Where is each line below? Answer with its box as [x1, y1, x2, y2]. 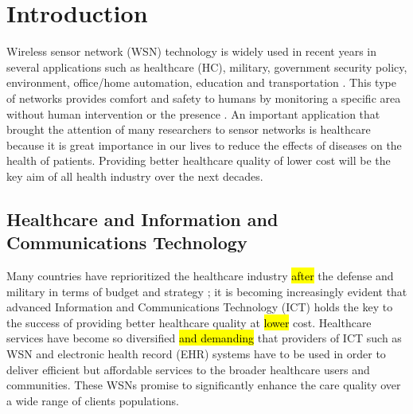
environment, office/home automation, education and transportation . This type [6, 74, 396, 91]
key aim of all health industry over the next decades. [6, 167, 263, 184]
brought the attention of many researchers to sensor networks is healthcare [6, 121, 371, 138]
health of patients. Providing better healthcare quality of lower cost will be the [6, 152, 391, 169]
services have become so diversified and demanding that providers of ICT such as [6, 330, 402, 346]
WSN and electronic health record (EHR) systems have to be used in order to [6, 346, 386, 362]
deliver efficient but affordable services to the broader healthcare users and [6, 361, 370, 377]
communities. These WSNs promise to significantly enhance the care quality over [6, 377, 401, 393]
